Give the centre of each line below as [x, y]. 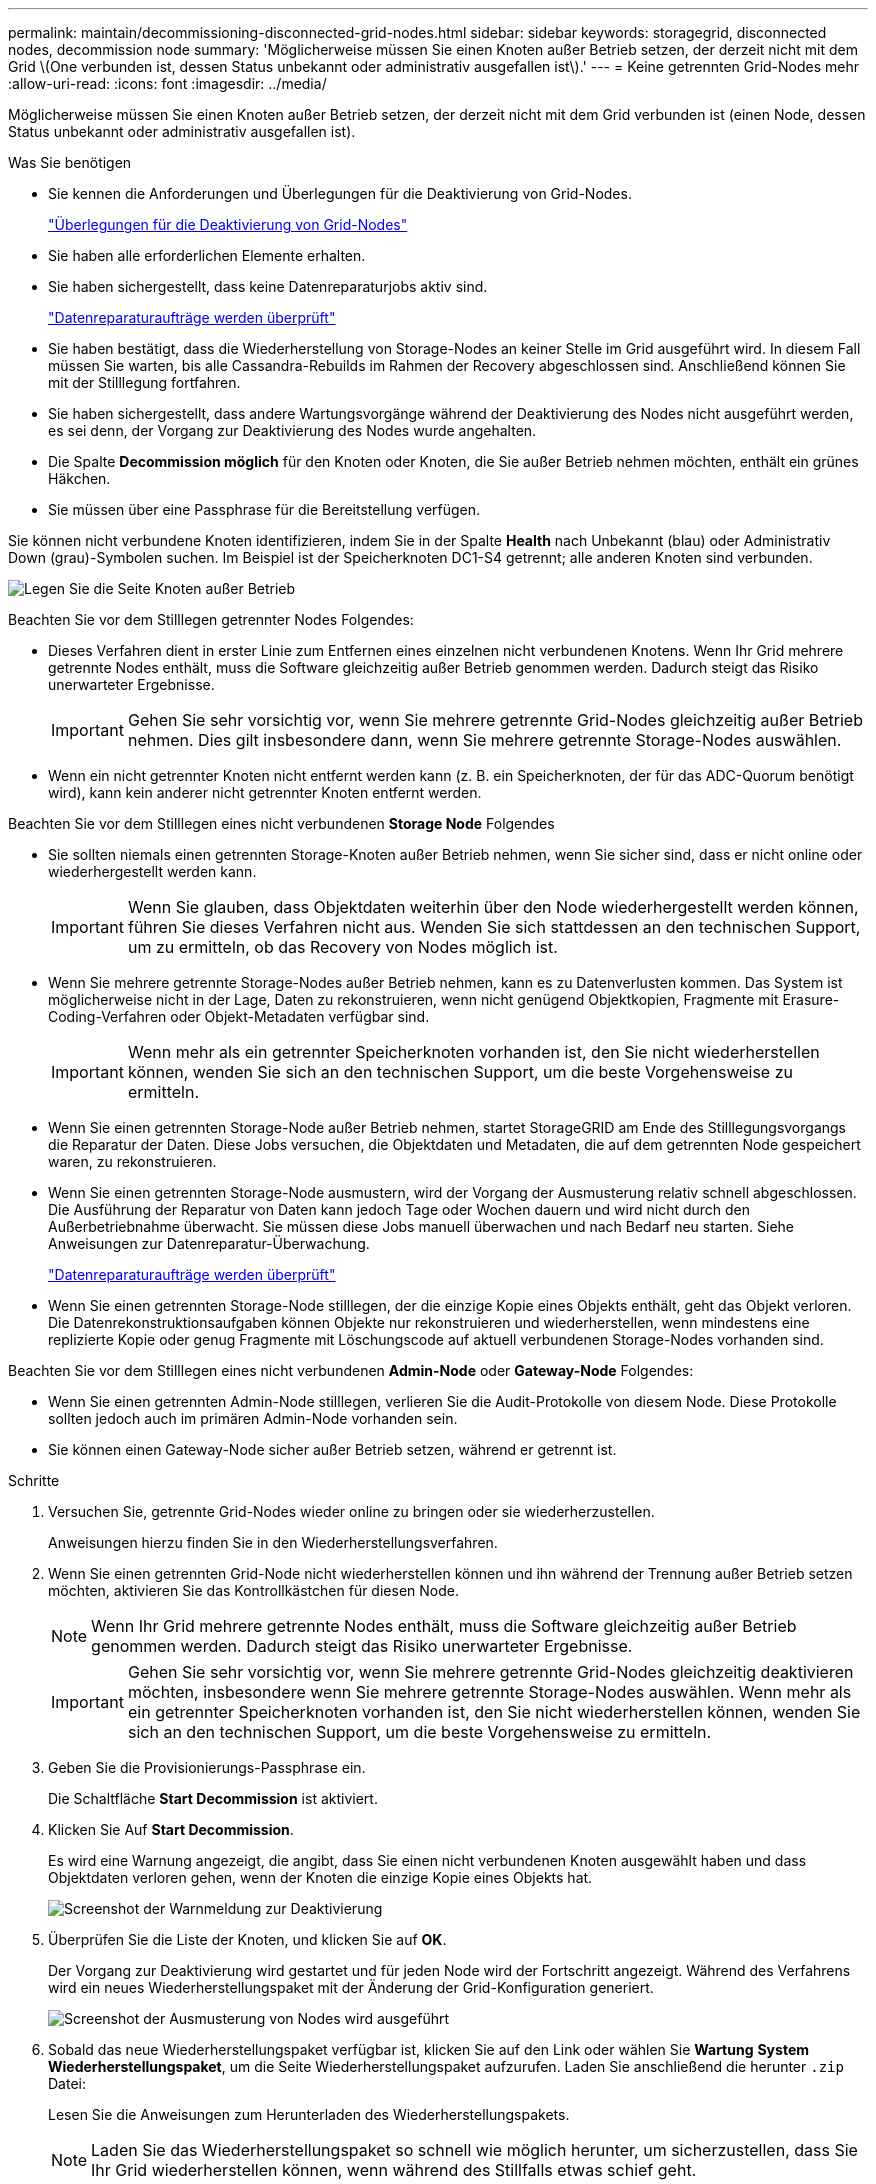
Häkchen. [79, 478]
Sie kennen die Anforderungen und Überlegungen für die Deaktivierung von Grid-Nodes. [340, 193]
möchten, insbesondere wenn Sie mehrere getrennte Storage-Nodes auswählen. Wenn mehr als [489, 1692]
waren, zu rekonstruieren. [132, 1161]
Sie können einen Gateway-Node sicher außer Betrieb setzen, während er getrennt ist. [332, 1449]
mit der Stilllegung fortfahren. [144, 382]
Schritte [34, 1480]
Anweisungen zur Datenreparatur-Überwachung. [209, 1243]
